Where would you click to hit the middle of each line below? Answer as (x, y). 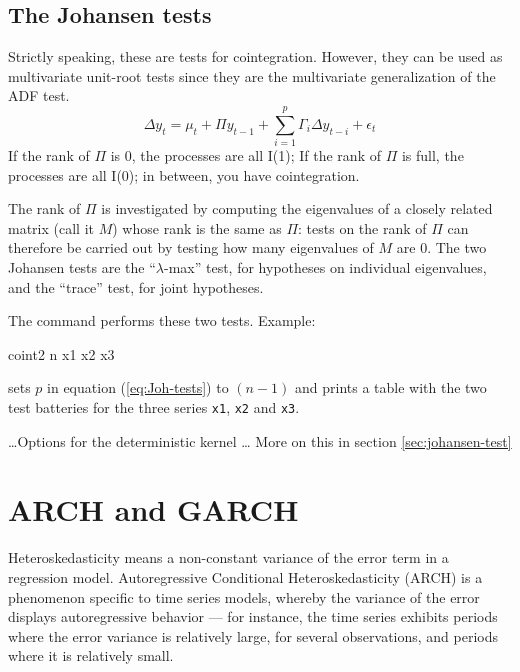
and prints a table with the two (390, 387)
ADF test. (39, 95)
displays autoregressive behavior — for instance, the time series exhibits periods (253, 616)
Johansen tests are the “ (82, 267)
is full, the (432, 155)
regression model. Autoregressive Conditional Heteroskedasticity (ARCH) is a (245, 577)
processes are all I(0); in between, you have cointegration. (184, 174)
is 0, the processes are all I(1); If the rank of (245, 155)
